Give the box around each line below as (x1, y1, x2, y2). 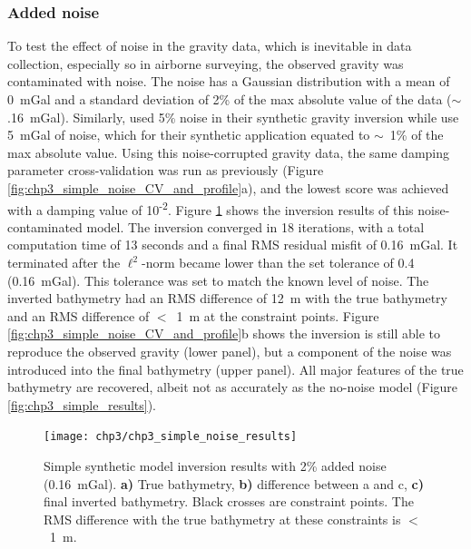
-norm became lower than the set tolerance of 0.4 (142, 253, 415, 271)
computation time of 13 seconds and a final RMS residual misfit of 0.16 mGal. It (7, 235, 458, 254)
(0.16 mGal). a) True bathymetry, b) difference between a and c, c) (44, 474, 424, 493)
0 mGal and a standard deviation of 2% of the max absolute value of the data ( (7, 90, 452, 108)
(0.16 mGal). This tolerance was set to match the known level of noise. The (7, 270, 429, 289)
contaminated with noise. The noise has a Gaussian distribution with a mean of (7, 72, 450, 91)
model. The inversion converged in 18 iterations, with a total (86, 217, 425, 236)
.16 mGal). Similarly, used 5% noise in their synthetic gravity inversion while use (7, 107, 459, 126)
